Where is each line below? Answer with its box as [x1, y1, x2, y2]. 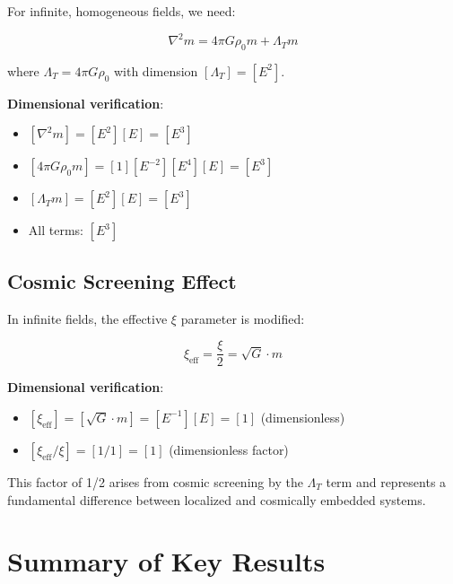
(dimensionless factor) [169, 440, 289, 458]
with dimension [113, 61, 198, 80]
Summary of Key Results [7, 543, 326, 580]
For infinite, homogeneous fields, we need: [7, 2, 236, 20]
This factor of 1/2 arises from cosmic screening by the [7, 472, 303, 491]
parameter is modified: [180, 309, 305, 327]
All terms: [28, 221, 83, 240]
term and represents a [326, 472, 447, 491]
